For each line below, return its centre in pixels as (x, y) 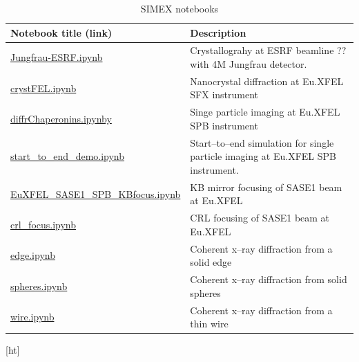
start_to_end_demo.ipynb (68, 156)
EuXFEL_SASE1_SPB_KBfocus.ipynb (96, 193)
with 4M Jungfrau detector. (249, 64)
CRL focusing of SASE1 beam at (260, 218)
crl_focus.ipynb (43, 225)
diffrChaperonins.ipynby (61, 119)
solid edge (211, 262)
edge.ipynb (33, 255)
